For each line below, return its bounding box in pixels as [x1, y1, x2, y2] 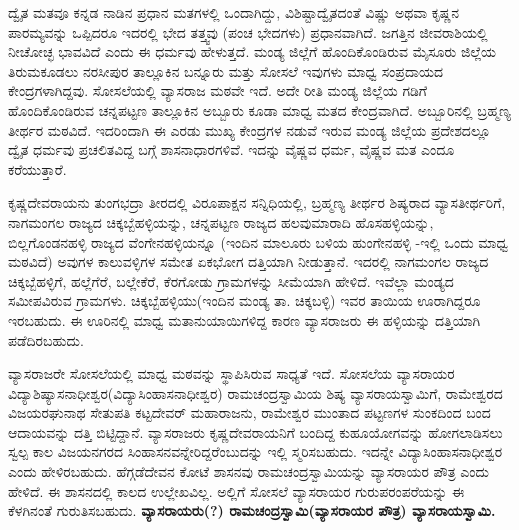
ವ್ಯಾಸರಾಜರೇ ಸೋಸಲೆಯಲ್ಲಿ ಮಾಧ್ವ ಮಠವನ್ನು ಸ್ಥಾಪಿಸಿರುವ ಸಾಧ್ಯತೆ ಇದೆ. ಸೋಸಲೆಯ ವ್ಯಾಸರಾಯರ [8, 363, 455, 384]
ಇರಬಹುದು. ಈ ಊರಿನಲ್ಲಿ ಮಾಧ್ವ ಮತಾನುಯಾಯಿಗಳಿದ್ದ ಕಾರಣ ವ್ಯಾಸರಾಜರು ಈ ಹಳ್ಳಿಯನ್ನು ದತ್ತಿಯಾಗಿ [8, 309, 481, 330]
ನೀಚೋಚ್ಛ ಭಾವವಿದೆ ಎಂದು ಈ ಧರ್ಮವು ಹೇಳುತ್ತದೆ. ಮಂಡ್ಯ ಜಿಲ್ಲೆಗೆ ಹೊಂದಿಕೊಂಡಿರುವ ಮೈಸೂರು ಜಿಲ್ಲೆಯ [8, 41, 497, 62]
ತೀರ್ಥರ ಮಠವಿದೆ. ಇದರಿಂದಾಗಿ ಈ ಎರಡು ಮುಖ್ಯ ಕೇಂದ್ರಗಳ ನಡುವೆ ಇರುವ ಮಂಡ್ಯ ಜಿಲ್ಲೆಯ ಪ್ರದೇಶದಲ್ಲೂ [8, 119, 491, 140]
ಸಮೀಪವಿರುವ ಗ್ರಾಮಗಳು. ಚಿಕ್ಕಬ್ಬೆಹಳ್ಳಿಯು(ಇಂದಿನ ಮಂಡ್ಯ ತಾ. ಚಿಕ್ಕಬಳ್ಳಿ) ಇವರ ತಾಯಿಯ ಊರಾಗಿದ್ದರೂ [8, 290, 481, 311]
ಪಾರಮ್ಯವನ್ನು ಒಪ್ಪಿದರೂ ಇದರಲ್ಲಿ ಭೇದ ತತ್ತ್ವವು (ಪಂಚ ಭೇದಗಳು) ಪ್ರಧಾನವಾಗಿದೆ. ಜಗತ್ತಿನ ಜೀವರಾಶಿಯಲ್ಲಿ [8, 21, 488, 42]
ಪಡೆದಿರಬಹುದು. [8, 329, 84, 350]
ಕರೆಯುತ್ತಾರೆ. [8, 158, 67, 179]
